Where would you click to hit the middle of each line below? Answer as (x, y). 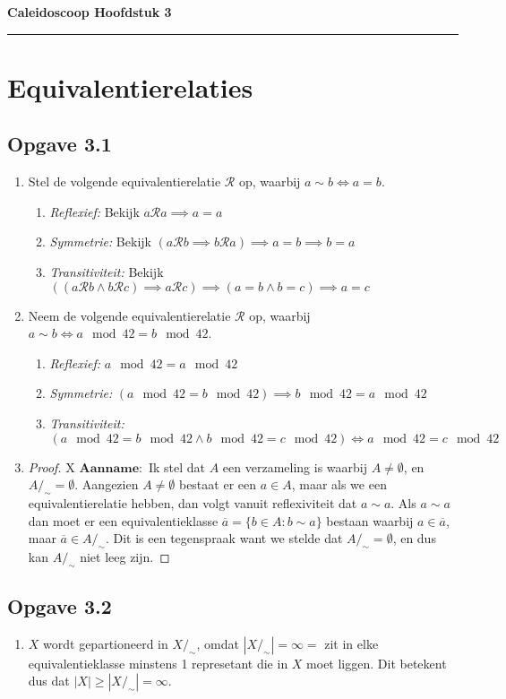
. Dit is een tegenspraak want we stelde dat (224, 538)
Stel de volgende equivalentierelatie (124, 181)
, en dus (414, 538)
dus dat (49, 681)
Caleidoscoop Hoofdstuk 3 (90, 12)
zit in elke (352, 643)
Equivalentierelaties (130, 86)
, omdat (218, 643)
